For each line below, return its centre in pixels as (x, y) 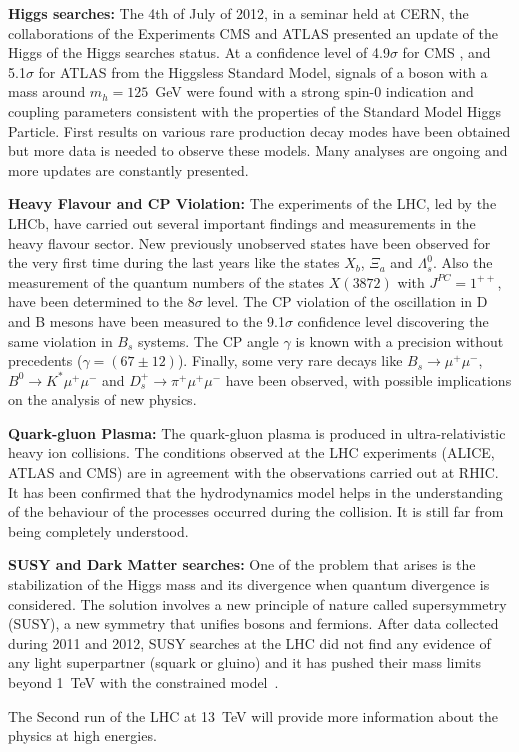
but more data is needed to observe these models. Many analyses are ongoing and (258, 150)
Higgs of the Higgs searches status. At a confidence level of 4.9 (199, 52)
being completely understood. (98, 530)
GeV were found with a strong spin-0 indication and (314, 91)
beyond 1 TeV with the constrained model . (143, 682)
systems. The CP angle (208, 340)
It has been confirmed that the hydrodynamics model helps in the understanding (255, 491)
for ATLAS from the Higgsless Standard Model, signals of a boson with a (263, 71)
